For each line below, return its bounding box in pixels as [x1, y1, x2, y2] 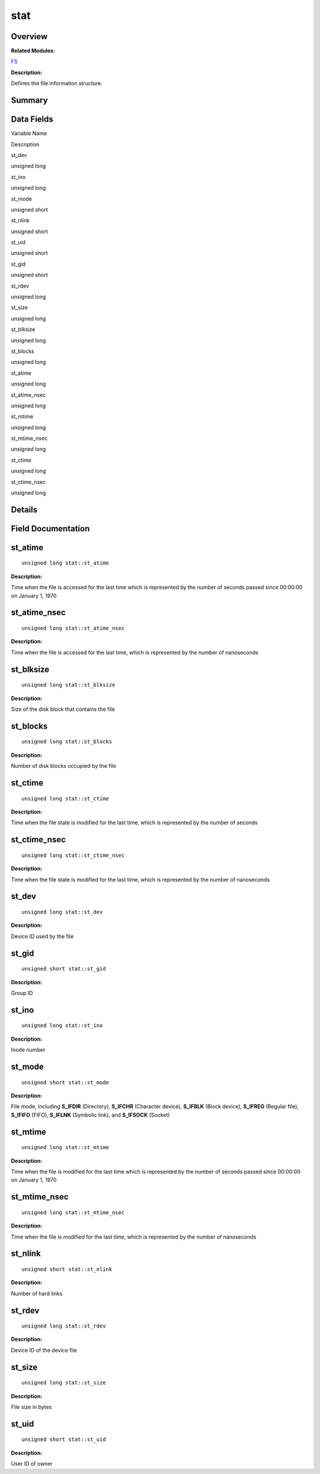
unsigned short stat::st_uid [21, 1436, 106, 1443]
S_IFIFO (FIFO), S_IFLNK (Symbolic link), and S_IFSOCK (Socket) [11, 1111, 170, 1118]
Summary [11, 95, 48, 106]
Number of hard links [11, 1290, 63, 1297]
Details [11, 505, 38, 515]
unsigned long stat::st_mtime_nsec [21, 1209, 125, 1215]
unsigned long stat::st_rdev [21, 1323, 106, 1329]
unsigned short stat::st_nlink [21, 1266, 113, 1272]
